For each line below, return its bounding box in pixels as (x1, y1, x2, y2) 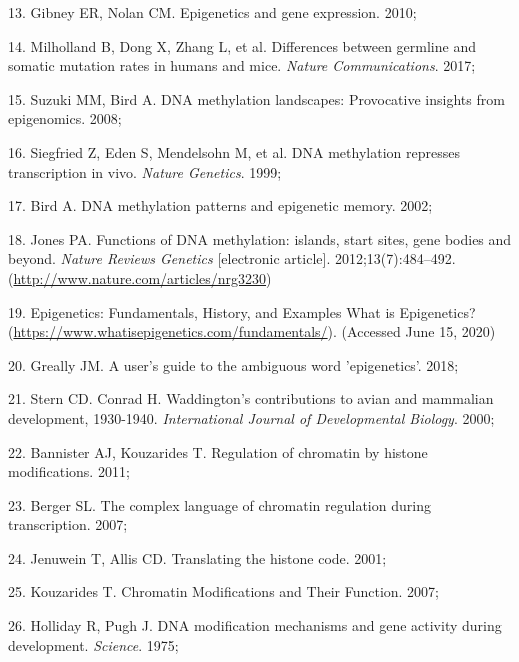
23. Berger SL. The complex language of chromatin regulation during (8, 494, 431, 515)
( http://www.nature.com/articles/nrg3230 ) (8, 267, 272, 288)
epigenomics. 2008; (8, 108, 122, 129)
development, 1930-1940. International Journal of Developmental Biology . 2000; (8, 407, 495, 428)
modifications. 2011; (8, 461, 130, 482)
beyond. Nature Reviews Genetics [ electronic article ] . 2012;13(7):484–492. (8, 248, 456, 269)
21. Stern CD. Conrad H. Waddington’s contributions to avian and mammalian (8, 388, 494, 409)
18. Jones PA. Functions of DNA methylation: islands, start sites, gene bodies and (8, 228, 512, 249)
